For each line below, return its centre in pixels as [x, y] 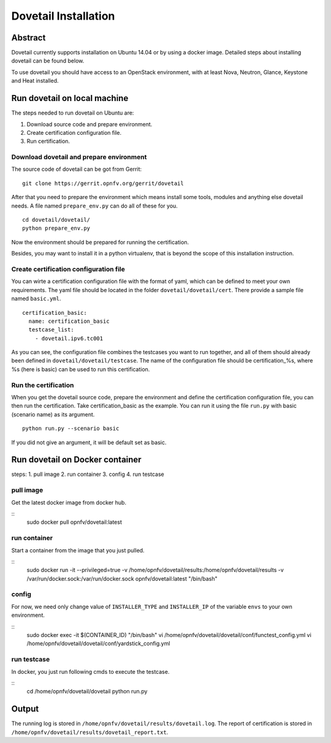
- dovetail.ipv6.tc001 [69, 338]
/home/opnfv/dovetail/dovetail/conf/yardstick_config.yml [98, 644]
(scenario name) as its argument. [53, 414]
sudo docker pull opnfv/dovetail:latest [74, 522]
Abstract [29, 38]
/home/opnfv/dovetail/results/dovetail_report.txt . [90, 732]
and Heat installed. [35, 81]
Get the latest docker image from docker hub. [69, 502]
